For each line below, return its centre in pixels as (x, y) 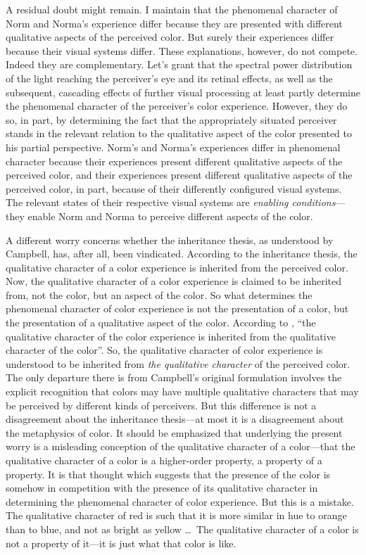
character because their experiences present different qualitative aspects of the (174, 161)
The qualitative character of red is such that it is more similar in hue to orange (176, 515)
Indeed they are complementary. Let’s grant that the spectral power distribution (179, 64)
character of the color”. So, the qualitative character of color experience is (164, 350)
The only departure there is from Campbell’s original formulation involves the (174, 377)
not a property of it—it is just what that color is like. (121, 543)
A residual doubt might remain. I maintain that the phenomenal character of (172, 9)
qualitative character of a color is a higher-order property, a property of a (164, 460)
